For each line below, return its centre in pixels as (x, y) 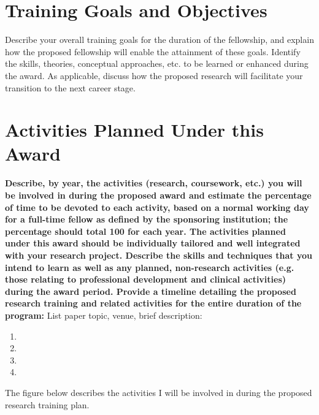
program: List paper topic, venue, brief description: (104, 315)
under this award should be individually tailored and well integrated (153, 243)
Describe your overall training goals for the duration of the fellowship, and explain (159, 40)
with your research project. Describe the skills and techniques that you (159, 255)
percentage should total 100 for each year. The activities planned (145, 231)
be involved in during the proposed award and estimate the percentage (158, 195)
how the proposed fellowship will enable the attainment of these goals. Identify (153, 51)
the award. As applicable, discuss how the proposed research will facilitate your (154, 75)
